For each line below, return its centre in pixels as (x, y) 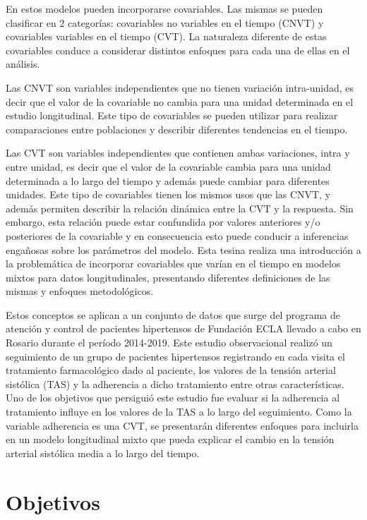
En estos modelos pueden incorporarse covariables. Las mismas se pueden (164, 8)
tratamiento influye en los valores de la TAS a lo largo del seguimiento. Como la (179, 412)
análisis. (23, 64)
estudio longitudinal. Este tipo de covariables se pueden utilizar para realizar (172, 115)
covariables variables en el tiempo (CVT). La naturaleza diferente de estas (166, 36)
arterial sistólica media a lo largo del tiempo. (103, 453)
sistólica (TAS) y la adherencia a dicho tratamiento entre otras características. (175, 383)
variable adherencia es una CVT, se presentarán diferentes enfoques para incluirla (182, 425)
